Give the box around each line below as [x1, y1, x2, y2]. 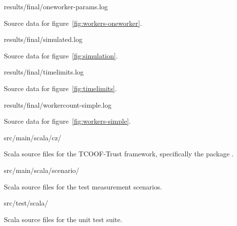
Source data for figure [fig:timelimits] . [4, 83, 117, 93]
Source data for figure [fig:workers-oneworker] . [4, 18, 142, 28]
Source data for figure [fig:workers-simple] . [4, 116, 131, 126]
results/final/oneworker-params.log [4, 1, 108, 11]
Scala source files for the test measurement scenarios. [4, 181, 162, 191]
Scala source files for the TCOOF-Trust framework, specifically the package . [4, 149, 234, 159]
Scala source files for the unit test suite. [4, 214, 122, 224]
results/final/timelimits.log [4, 67, 84, 77]
